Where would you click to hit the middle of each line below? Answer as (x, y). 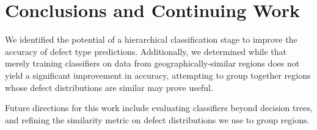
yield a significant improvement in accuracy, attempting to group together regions (158, 75)
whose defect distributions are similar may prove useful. (109, 87)
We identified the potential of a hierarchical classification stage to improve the (151, 39)
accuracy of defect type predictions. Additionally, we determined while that (146, 51)
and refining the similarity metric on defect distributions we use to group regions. (157, 119)
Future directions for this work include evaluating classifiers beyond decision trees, (159, 108)
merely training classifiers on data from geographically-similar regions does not (152, 63)
